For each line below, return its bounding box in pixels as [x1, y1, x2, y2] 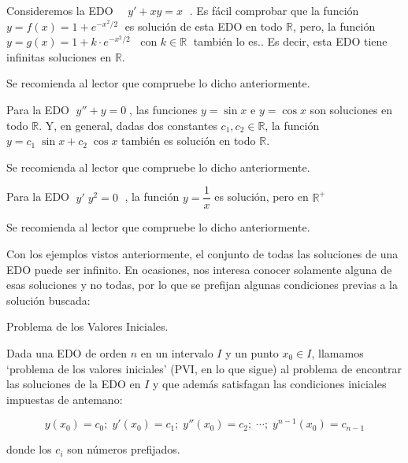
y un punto [225, 344, 279, 361]
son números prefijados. [67, 441, 180, 457]
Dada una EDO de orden [6, 344, 128, 361]
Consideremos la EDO [6, 2, 113, 18]
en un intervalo [140, 344, 213, 361]
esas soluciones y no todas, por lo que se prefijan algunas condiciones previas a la [6, 276, 399, 293]
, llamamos [311, 344, 364, 361]
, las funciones [129, 101, 198, 117]
